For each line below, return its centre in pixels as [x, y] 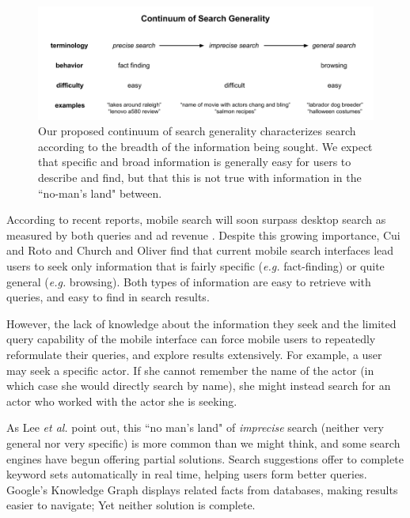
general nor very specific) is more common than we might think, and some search [203, 442]
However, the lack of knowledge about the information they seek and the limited [201, 323]
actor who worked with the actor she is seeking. [122, 401]
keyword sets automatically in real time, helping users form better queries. [187, 474]
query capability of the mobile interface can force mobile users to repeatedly [191, 339]
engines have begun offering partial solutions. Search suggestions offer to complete [205, 458]
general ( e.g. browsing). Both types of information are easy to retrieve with [189, 281]
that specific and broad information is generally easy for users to [195, 162]
